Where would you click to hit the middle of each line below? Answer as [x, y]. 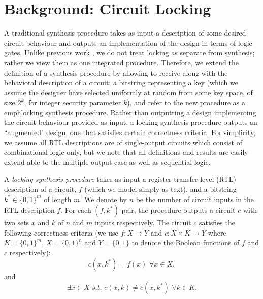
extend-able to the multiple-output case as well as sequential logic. [107, 162]
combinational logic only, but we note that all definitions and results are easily [126, 152]
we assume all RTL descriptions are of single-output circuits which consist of [123, 142]
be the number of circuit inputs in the [195, 199]
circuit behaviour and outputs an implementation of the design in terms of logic [128, 42]
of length [58, 199]
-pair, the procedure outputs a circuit [177, 210]
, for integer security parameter [73, 102]
